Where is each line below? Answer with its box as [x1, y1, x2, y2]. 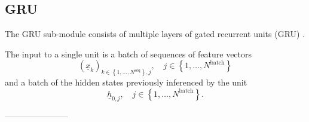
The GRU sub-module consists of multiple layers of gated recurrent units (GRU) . [5, 28, 305, 40]
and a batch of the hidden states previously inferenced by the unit [5, 76, 247, 89]
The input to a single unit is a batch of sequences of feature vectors [5, 47, 252, 60]
